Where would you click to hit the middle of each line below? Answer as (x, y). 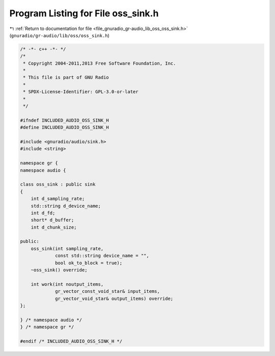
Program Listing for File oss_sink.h (84, 13)
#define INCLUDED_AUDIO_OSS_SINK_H (64, 128)
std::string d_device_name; (66, 206)
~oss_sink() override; (59, 270)
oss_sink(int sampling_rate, (67, 249)
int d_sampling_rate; (58, 199)
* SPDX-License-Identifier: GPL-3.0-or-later (81, 92)
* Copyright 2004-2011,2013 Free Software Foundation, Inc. (100, 63)
